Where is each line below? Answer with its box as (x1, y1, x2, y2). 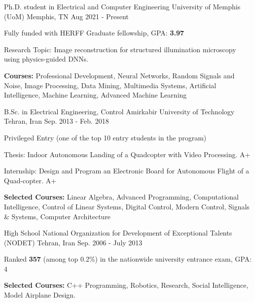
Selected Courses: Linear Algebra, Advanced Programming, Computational (4, 192, 239, 202)
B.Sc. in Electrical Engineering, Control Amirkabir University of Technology (4, 106, 235, 116)
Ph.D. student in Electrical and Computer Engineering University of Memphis (4, 1, 241, 11)
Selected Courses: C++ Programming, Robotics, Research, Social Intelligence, (4, 280, 249, 290)
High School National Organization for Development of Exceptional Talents (4, 228, 232, 238)
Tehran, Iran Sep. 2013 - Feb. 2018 (4, 116, 109, 126)
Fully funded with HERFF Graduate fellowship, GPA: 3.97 (4, 28, 184, 38)
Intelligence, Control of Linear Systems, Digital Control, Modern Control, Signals (4, 201, 250, 211)
